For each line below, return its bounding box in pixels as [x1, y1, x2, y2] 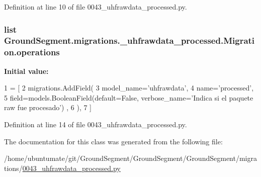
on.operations [4, 46, 60, 58]
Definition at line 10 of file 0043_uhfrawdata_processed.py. [4, 2, 187, 12]
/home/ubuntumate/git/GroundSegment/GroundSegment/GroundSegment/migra [4, 153, 257, 163]
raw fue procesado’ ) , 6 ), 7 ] [4, 102, 92, 113]
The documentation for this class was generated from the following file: [4, 136, 223, 146]
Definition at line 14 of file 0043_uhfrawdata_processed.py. [4, 119, 187, 130]
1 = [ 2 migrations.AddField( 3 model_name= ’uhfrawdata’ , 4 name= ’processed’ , [4, 82, 254, 93]
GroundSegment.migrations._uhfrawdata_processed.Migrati [4, 34, 255, 47]
